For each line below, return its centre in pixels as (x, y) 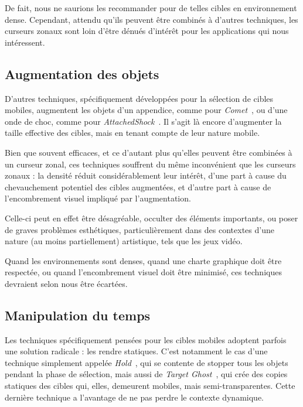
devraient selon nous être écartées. (66, 283)
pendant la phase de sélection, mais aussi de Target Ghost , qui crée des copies (146, 374)
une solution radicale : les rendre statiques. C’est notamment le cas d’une (136, 351)
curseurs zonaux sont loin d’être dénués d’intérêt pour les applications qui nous (147, 31)
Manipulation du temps (78, 315)
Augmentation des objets (82, 73)
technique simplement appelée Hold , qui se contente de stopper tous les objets (147, 362)
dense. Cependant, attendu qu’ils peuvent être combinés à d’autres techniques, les (151, 19)
